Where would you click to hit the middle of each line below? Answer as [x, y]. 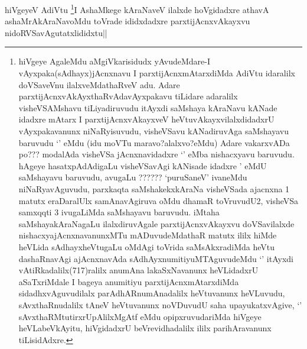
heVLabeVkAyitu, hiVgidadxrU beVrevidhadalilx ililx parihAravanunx [145, 328]
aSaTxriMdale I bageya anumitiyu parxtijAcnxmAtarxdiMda [129, 281]
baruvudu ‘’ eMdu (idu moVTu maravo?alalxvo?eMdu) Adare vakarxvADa [154, 142]
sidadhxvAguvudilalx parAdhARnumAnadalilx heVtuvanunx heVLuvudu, [152, 293]
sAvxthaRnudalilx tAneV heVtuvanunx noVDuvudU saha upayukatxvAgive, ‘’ [160, 304]
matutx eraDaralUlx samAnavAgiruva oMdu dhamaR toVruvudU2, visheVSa [159, 200]
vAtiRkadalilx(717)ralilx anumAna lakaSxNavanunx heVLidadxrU [138, 270]
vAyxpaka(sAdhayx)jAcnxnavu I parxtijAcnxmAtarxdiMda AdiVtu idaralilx [157, 73]
